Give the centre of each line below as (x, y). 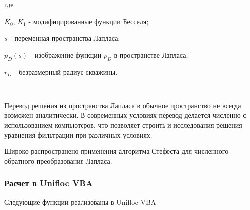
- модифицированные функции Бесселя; (88, 21)
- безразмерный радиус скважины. (66, 72)
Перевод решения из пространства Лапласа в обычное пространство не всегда (123, 105)
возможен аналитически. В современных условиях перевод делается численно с (125, 115)
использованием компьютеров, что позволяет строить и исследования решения (123, 124)
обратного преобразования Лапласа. (58, 161)
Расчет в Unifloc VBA (49, 183)
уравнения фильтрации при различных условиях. (78, 134)
